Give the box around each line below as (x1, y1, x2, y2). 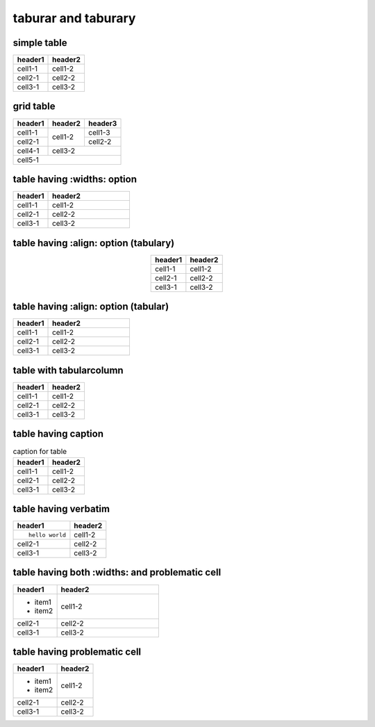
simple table (12, 37, 67, 49)
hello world (28, 531, 66, 539)
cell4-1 (17, 146, 40, 156)
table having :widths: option (12, 174, 137, 185)
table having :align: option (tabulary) (12, 237, 175, 249)
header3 (87, 118, 117, 128)
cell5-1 (17, 155, 40, 165)
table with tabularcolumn (12, 364, 124, 376)
